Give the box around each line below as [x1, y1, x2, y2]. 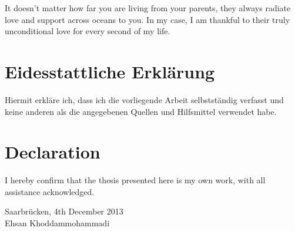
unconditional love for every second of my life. [5, 25, 170, 37]
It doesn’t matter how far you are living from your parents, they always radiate [5, 2, 291, 14]
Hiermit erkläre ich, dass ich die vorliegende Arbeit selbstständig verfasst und [5, 93, 284, 105]
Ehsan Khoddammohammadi [5, 217, 110, 229]
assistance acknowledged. [5, 185, 95, 197]
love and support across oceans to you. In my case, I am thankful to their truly [5, 13, 290, 25]
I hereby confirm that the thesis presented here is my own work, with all [5, 174, 266, 186]
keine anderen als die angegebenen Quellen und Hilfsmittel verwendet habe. [5, 105, 277, 117]
